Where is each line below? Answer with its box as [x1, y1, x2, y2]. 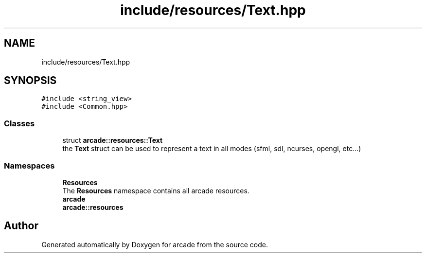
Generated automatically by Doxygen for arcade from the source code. [41, 240, 268, 249]
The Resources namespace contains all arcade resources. [62, 186, 249, 195]
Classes [4, 118, 35, 128]
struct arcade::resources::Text [62, 136, 163, 145]
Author [4, 220, 38, 232]
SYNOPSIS [4, 74, 57, 87]
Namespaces [4, 160, 55, 171]
